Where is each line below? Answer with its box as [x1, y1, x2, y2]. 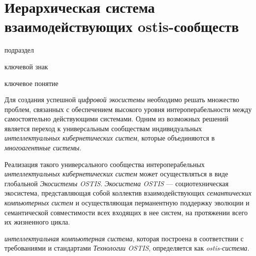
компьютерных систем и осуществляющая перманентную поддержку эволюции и [4, 198, 250, 208]
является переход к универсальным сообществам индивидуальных [4, 123, 202, 133]
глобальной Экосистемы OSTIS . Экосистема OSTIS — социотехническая [4, 178, 228, 188]
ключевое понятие [4, 78, 58, 88]
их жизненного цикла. [4, 217, 70, 227]
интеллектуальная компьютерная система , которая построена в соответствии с [4, 233, 244, 243]
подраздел [4, 45, 34, 55]
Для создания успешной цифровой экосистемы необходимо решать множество [4, 94, 239, 105]
